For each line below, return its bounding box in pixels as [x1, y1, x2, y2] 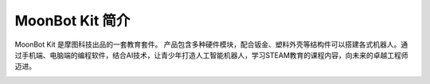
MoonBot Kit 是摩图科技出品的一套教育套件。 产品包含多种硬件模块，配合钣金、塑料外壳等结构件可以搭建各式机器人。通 [14, 40, 408, 49]
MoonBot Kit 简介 [14, 12, 131, 29]
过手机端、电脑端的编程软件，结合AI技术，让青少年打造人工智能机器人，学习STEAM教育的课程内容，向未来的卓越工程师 [14, 50, 409, 59]
